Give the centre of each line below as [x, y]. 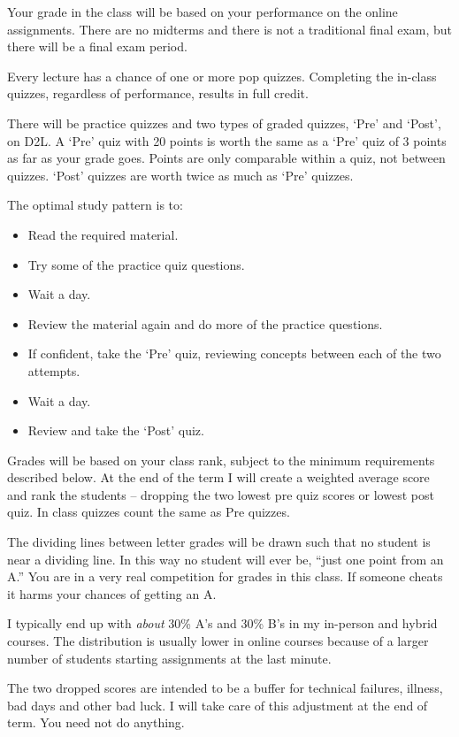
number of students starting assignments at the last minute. [169, 658]
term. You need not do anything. [96, 722]
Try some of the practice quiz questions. [136, 264]
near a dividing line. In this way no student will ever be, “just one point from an [226, 559]
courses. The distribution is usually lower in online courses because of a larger [218, 641]
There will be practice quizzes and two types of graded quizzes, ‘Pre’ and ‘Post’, [224, 123]
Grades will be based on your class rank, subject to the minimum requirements [221, 460]
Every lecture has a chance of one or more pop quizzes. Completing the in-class [222, 76]
